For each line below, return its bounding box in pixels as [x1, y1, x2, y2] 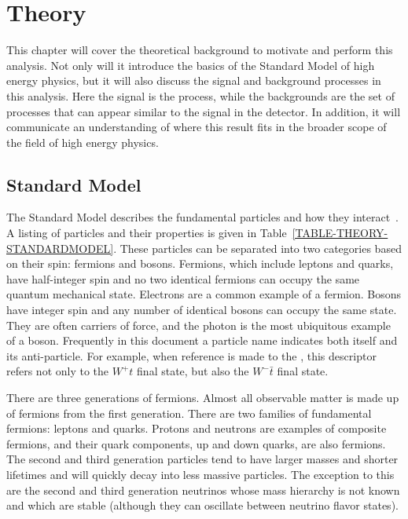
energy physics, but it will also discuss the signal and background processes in [6, 72, 381, 89]
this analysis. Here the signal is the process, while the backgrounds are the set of [6, 87, 395, 104]
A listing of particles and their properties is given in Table [6, 225, 287, 241]
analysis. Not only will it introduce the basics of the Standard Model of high [6, 57, 375, 73]
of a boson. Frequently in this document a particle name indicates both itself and [6, 332, 398, 349]
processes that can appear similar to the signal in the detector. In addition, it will [6, 103, 401, 119]
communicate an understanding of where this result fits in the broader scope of [6, 119, 387, 135]
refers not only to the [6, 363, 109, 379]
